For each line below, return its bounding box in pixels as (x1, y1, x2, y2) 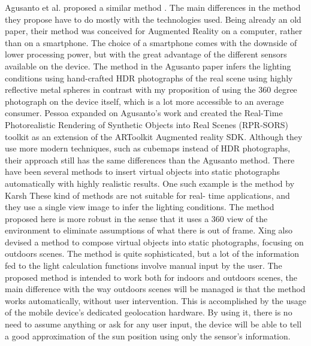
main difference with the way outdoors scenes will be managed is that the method (5, 283, 306, 295)
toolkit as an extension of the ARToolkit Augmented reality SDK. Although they (5, 130, 303, 142)
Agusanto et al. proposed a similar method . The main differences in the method (5, 1, 301, 13)
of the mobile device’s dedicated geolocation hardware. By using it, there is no (5, 306, 292, 318)
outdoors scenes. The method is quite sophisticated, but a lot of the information (5, 247, 299, 260)
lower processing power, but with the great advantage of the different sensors (5, 48, 287, 60)
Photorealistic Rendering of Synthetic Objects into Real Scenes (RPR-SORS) (5, 118, 289, 130)
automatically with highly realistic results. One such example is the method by (5, 177, 295, 189)
